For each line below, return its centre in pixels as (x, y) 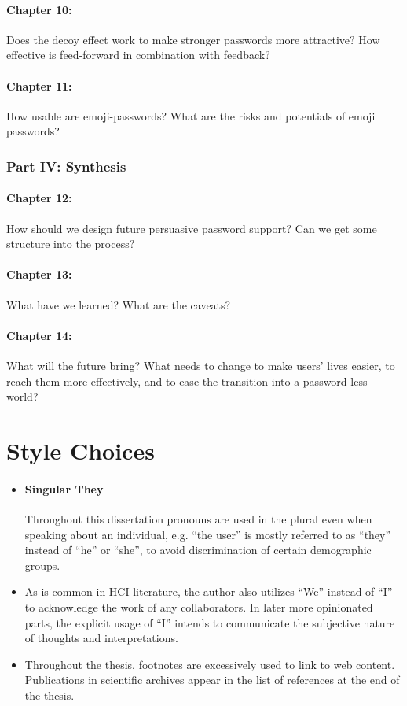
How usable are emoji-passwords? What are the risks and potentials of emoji (191, 115)
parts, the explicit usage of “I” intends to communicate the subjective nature (210, 622)
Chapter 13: (39, 274)
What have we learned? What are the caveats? (119, 304)
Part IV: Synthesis (66, 166)
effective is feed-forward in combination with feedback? (138, 55)
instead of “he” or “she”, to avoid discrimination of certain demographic (198, 550)
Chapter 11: (39, 85)
